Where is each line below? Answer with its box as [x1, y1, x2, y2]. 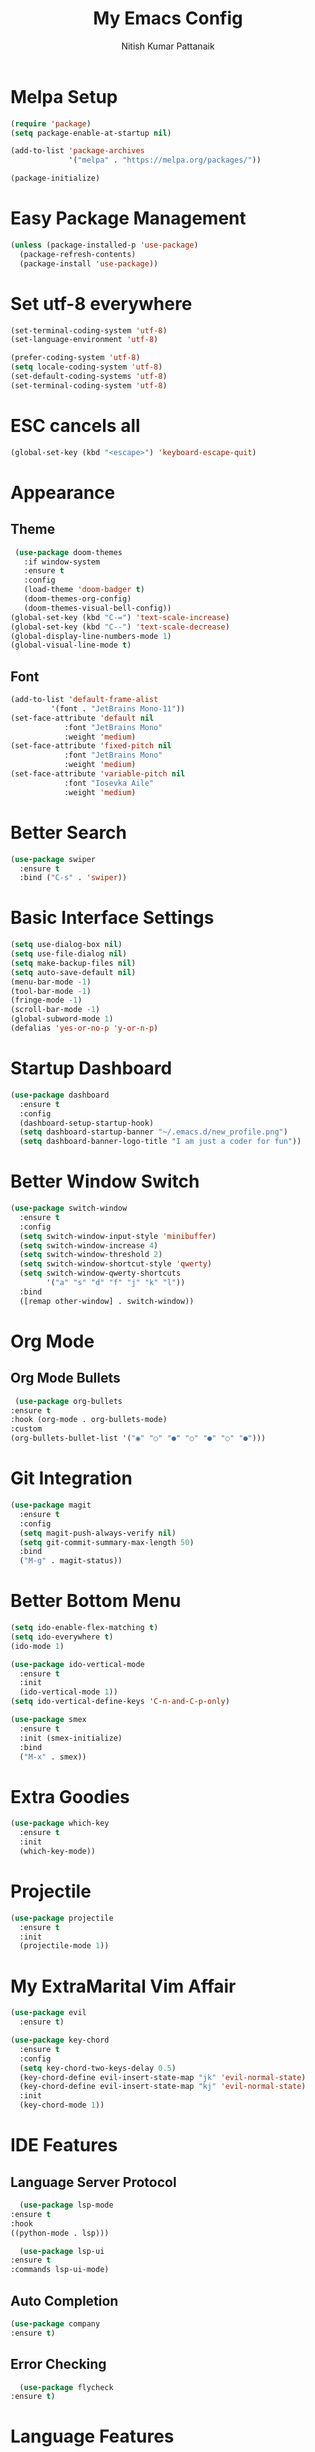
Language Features [10, 2425, 175, 2448]
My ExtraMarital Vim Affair [10, 1975, 237, 1997]
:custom [10, 1424, 43, 1434]
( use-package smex [10, 1715, 87, 1725]
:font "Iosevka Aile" [63, 778, 155, 788]
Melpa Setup [10, 85, 118, 108]
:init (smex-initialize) [19, 1733, 123, 1743]
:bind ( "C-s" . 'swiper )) [19, 873, 128, 883]
